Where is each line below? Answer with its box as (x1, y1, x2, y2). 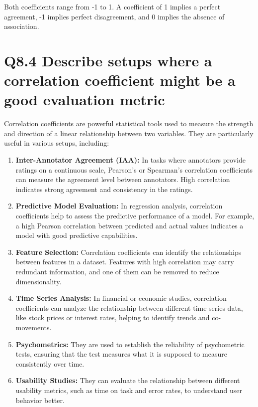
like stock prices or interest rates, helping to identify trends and (15, 312, 210, 323)
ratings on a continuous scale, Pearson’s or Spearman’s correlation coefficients (15, 164, 253, 175)
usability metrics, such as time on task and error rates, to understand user (15, 385, 242, 395)
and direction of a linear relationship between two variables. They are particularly (4, 128, 254, 138)
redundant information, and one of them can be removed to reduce (15, 266, 219, 276)
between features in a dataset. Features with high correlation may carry (15, 256, 234, 267)
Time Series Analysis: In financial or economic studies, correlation (15, 293, 227, 303)
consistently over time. (15, 358, 85, 369)
